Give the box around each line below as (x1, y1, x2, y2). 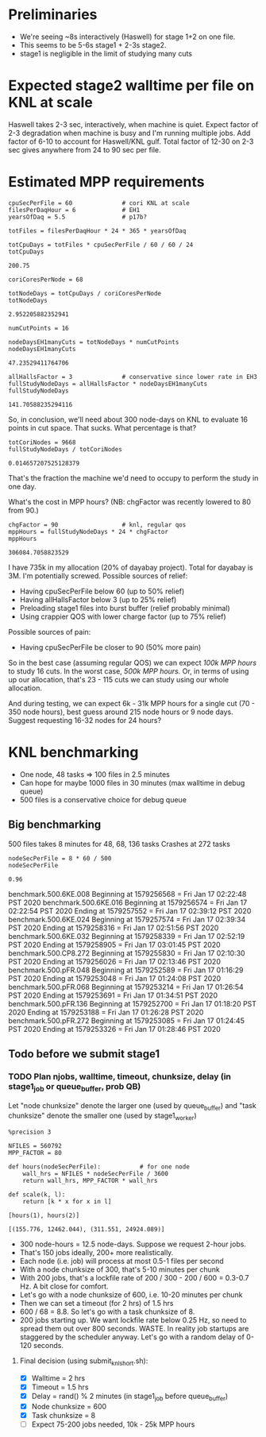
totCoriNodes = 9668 (8, 438, 77, 446)
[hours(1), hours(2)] (8, 1211, 80, 1220)
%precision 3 (8, 1128, 52, 1137)
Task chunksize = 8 (31, 1410, 96, 1420)
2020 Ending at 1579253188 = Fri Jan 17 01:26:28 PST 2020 (8, 1007, 204, 1017)
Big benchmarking (8, 818, 102, 832)
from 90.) (8, 505, 40, 515)
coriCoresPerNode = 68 (8, 276, 83, 284)
